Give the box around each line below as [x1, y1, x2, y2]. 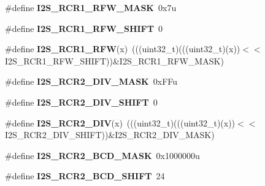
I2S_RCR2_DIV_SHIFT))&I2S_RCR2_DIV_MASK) [5, 128, 215, 141]
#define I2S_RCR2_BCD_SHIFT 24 [5, 169, 165, 182]
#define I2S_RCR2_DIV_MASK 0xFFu [5, 75, 178, 88]
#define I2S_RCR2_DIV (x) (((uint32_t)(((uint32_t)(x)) [5, 116, 236, 129]
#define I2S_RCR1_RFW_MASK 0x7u [5, 1, 177, 14]
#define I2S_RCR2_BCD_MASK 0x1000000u [5, 149, 200, 161]
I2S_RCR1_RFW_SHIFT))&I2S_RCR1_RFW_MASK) [5, 54, 224, 67]
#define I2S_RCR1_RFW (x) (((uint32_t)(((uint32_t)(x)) [5, 42, 240, 55]
